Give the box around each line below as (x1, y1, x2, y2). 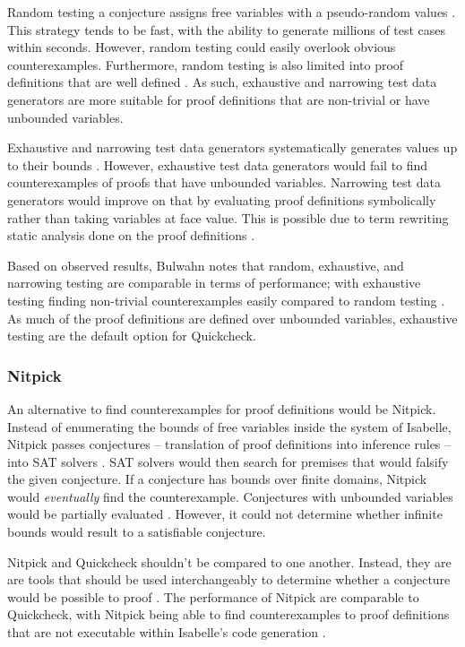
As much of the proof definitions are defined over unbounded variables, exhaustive (7, 308, 458, 327)
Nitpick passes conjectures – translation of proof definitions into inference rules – (7, 435, 452, 453)
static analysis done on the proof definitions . (7, 226, 255, 245)
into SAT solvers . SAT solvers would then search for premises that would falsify (7, 452, 449, 470)
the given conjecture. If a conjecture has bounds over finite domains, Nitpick (7, 470, 427, 488)
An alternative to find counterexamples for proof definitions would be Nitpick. (7, 399, 436, 418)
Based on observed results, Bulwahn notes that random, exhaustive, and (7, 255, 404, 274)
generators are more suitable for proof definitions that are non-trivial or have (7, 90, 430, 108)
